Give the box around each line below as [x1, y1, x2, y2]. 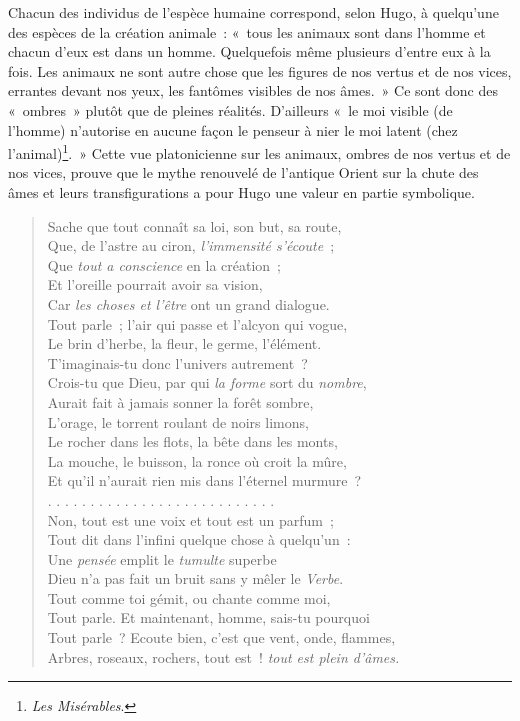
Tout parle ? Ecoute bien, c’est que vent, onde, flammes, [47, 627, 396, 648]
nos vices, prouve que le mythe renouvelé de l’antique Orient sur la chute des [8, 162, 479, 183]
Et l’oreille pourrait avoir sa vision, [47, 274, 263, 295]
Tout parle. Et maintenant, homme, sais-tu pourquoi [47, 607, 370, 628]
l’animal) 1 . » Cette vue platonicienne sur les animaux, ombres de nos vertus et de [8, 140, 511, 163]
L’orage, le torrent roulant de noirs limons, [47, 411, 309, 432]
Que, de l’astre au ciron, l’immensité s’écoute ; [47, 235, 335, 256]
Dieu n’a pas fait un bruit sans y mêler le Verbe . [47, 568, 344, 589]
